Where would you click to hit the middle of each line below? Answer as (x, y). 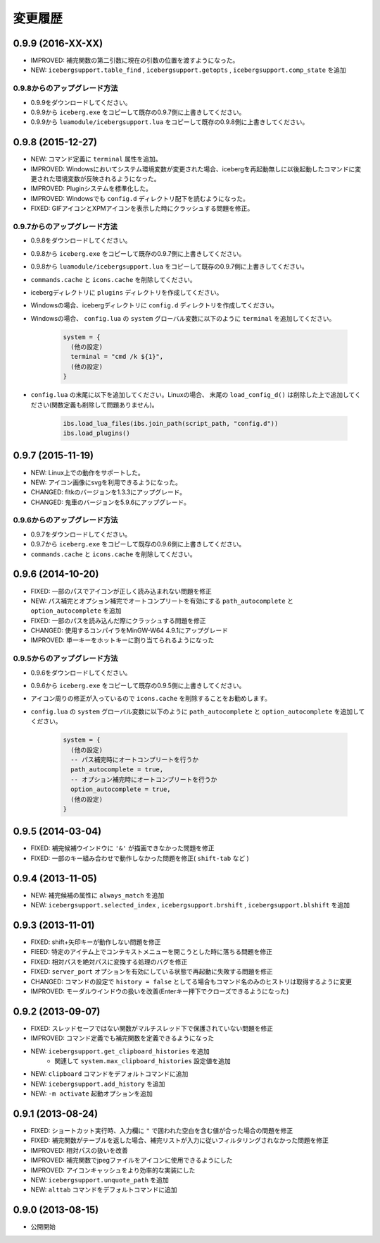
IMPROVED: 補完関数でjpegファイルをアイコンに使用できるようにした (132, 1161)
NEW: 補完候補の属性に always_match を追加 (97, 895)
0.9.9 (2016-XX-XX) (58, 43)
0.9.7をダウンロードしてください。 (81, 534)
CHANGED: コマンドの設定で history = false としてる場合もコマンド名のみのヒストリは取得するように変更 (191, 981)
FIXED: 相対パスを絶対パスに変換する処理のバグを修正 (109, 962)
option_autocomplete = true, (121, 789)
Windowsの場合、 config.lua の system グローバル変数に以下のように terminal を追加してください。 (183, 318)
